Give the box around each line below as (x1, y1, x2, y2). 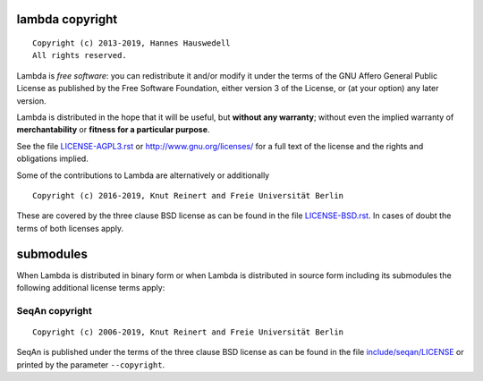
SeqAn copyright (16, 304, 93, 317)
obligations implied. (16, 153, 89, 165)
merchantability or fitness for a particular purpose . (16, 124, 210, 135)
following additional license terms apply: (16, 283, 165, 292)
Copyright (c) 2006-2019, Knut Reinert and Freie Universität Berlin (32, 326, 344, 337)
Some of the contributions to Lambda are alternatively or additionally (16, 170, 270, 181)
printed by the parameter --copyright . (16, 359, 165, 370)
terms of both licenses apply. (16, 223, 124, 233)
